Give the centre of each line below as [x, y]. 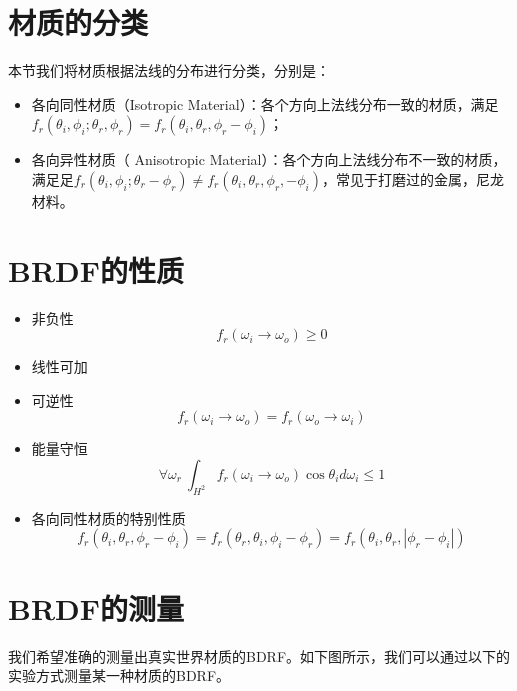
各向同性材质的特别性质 [108, 517]
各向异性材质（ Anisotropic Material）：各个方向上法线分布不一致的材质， [269, 159]
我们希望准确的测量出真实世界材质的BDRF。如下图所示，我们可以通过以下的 [259, 655]
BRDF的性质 [96, 269]
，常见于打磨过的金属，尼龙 [413, 178]
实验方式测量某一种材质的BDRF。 [119, 675]
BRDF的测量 [96, 607]
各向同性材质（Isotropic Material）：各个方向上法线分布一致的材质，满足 [265, 103]
